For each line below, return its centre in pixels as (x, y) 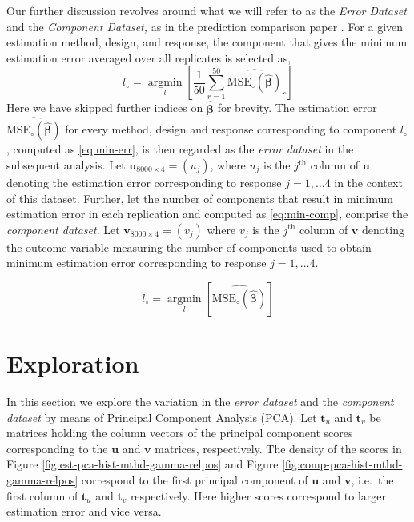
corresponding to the (57, 448)
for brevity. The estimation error (297, 108)
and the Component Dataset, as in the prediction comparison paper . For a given (205, 26)
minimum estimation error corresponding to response (137, 263)
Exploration (73, 363)
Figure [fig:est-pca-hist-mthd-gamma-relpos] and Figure (143, 464)
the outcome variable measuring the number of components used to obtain (189, 247)
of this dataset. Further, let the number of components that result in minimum (200, 198)
